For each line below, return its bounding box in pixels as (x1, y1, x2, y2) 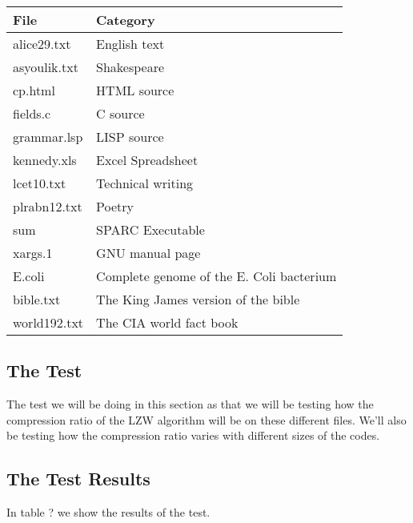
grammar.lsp (13, 127, 83, 146)
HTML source (96, 81, 174, 99)
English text (96, 34, 165, 53)
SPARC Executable (96, 220, 205, 239)
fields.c (13, 104, 51, 123)
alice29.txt (13, 34, 71, 53)
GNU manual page (96, 243, 201, 262)
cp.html (13, 81, 55, 99)
